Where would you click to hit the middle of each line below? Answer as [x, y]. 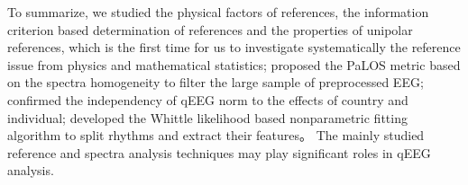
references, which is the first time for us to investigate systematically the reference [234, 47]
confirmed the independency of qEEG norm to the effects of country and [208, 99]
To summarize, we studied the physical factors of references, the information [218, 12]
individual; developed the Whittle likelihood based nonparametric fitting [207, 117]
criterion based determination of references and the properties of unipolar [210, 29]
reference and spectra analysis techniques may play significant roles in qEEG [219, 152]
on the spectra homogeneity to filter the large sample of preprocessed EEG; [216, 82]
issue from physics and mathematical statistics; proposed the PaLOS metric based [234, 64]
